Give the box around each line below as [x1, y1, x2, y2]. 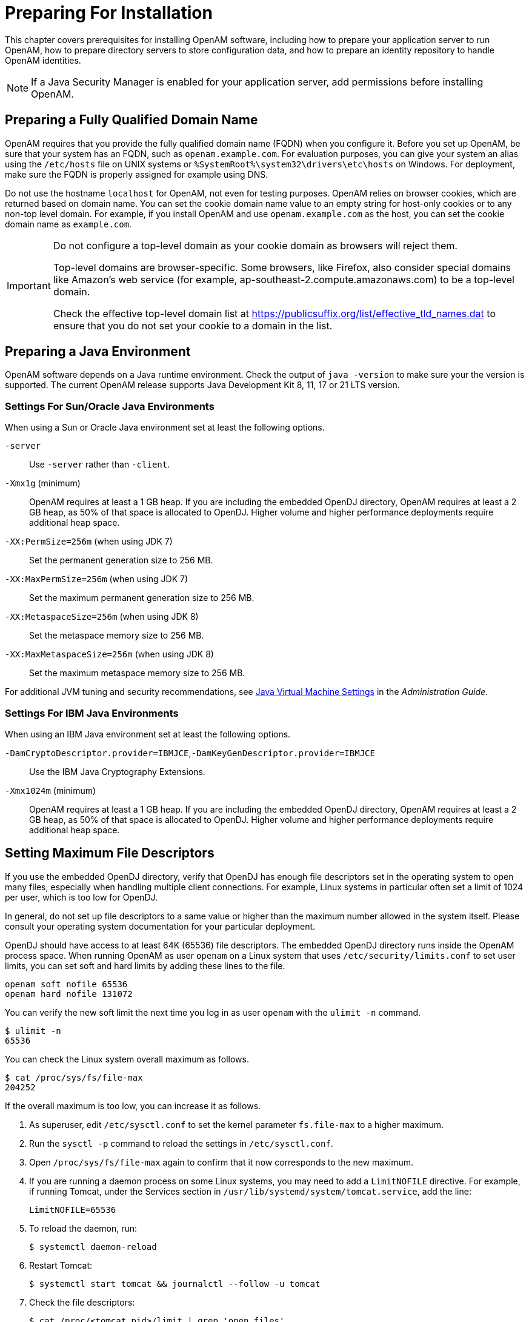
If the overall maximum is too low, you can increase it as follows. [5, 1100, 261, 1111]
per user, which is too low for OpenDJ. [5, 891, 158, 902]
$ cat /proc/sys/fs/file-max [5, 1072, 143, 1082]
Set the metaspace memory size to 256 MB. [29, 630, 204, 641]
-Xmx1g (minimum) [5, 478, 81, 489]
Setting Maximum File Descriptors [5, 845, 215, 861]
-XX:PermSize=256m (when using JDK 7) [5, 536, 173, 547]
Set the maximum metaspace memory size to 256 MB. [29, 668, 245, 679]
